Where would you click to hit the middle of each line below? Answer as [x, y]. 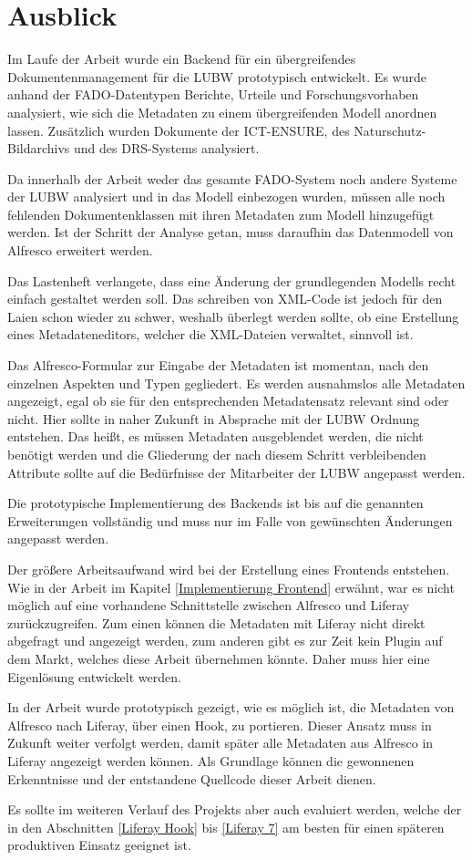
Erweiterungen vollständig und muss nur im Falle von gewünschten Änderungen [230, 520]
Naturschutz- [390, 130]
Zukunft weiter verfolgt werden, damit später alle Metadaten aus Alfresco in [221, 743]
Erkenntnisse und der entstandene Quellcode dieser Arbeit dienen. [192, 778]
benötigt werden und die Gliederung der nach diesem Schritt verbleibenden [217, 454]
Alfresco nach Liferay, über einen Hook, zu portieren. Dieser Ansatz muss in [220, 725]
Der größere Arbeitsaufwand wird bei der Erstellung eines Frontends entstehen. [229, 569]
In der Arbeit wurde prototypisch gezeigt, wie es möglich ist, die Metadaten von [231, 707]
